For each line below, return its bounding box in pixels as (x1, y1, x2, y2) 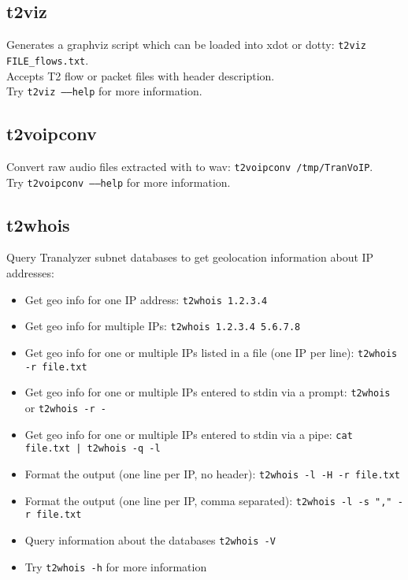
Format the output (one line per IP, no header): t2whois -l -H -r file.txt (24, 465, 401, 481)
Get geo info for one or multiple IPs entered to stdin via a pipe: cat (24, 426, 353, 442)
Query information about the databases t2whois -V (24, 531, 276, 548)
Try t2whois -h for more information (24, 558, 207, 574)
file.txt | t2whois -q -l (24, 443, 161, 455)
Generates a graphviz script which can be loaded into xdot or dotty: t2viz (6, 36, 366, 53)
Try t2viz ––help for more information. (6, 83, 202, 99)
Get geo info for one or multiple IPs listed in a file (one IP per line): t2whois (24, 344, 398, 360)
